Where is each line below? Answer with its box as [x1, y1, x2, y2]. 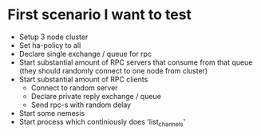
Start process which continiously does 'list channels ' [18, 117, 186, 129]
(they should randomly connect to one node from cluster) [18, 66, 208, 75]
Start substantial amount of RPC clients [18, 74, 148, 84]
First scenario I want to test [7, 6, 192, 24]
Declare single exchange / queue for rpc [18, 49, 152, 58]
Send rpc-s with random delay [30, 100, 132, 109]
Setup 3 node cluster [18, 32, 89, 42]
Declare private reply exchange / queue [30, 91, 161, 101]
